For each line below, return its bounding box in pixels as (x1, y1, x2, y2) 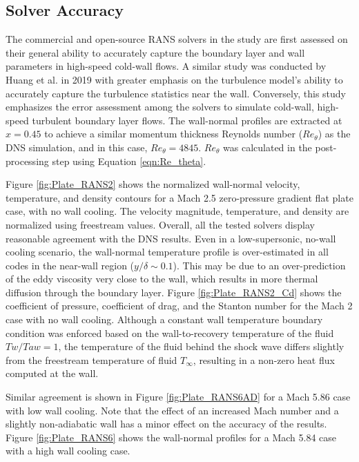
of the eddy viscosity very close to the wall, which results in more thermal (6, 271, 318, 286)
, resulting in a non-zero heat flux (193, 352, 335, 367)
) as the (318, 126, 351, 141)
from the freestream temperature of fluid (6, 352, 177, 367)
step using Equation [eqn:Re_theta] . (52, 153, 206, 168)
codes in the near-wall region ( (6, 258, 135, 272)
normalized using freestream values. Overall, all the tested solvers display (6, 217, 315, 231)
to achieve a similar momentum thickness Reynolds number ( (44, 126, 303, 141)
